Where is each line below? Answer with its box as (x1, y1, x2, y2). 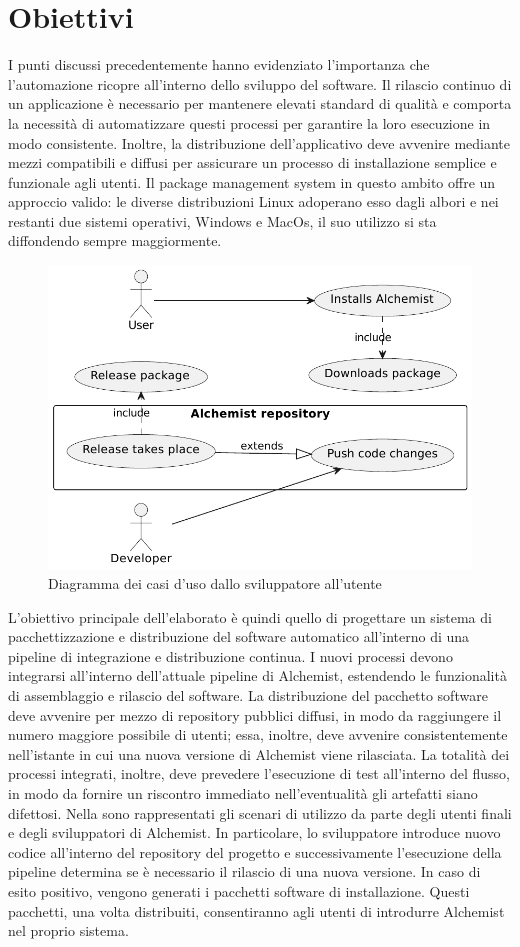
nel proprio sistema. (8, 920, 129, 941)
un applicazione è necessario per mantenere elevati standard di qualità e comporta (8, 93, 512, 114)
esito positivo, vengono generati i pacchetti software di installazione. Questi (8, 880, 470, 901)
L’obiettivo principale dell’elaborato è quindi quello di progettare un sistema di (8, 606, 492, 627)
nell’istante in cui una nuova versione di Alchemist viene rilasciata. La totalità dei (8, 743, 510, 764)
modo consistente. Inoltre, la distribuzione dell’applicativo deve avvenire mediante (8, 132, 511, 153)
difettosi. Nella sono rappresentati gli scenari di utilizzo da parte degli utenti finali (8, 802, 512, 823)
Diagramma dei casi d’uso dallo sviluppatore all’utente (48, 573, 382, 593)
